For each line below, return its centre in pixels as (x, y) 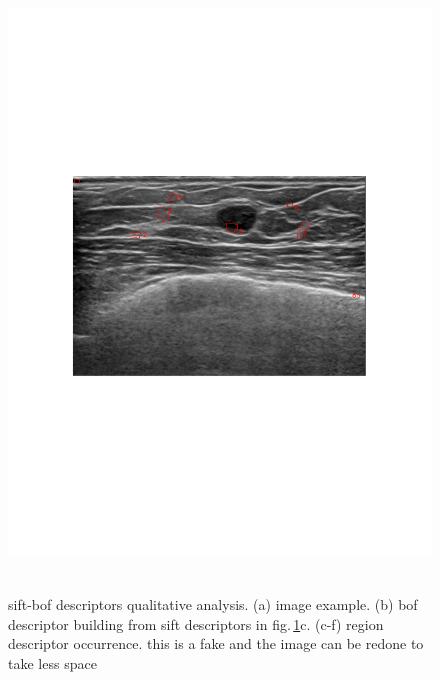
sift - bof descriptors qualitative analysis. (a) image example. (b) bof (213, 604)
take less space (52, 662)
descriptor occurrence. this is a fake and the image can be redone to (216, 643)
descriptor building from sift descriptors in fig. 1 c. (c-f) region (196, 623)
